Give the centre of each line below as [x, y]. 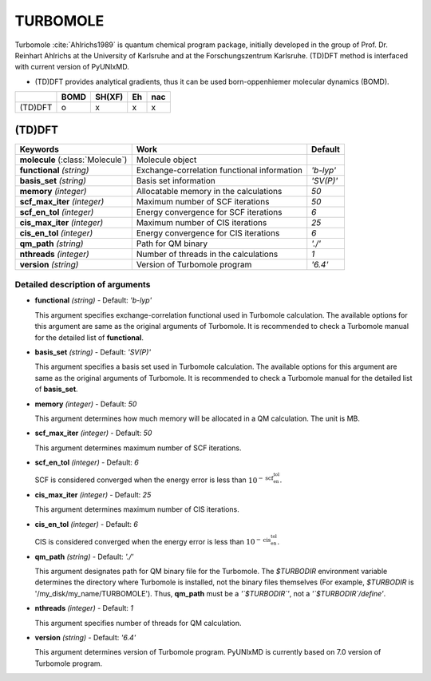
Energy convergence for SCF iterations [209, 212]
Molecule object [166, 160]
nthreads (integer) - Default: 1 [84, 608]
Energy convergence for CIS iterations [208, 233]
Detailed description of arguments [83, 285]
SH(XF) [109, 97]
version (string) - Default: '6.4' [85, 637]
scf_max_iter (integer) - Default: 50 [93, 433]
